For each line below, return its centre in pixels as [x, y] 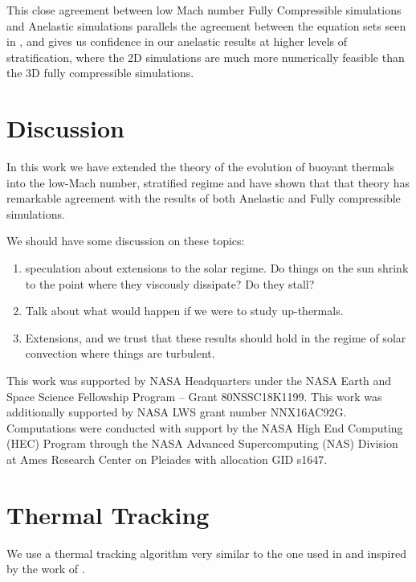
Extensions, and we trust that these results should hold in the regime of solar [216, 337]
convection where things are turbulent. [120, 353]
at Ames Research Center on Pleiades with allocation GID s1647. [167, 459]
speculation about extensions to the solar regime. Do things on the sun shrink [217, 268]
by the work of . [46, 569]
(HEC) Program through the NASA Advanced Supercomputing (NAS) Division [202, 443]
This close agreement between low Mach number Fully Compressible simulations [204, 10]
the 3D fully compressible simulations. [100, 73]
